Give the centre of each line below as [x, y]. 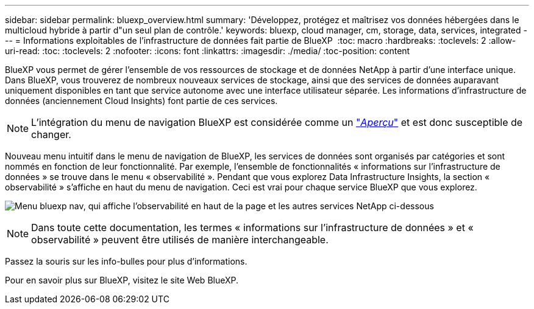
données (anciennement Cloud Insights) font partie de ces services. [141, 101]
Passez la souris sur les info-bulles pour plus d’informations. [126, 261]
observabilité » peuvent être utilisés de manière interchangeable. [180, 240]
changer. [51, 134]
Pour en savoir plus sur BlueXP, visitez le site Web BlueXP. [122, 280]
